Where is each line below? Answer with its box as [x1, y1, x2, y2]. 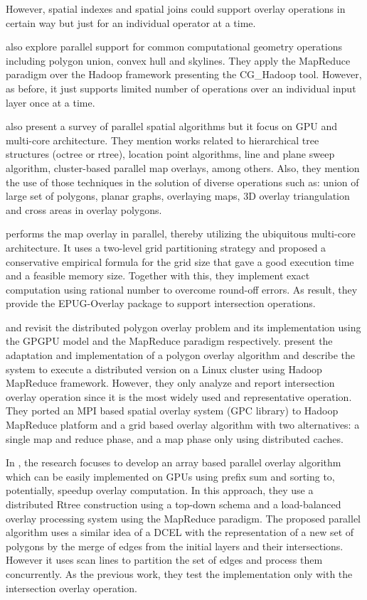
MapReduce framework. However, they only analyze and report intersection [6, 375, 335, 390]
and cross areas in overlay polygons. [6, 202, 162, 217]
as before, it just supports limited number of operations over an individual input [6, 80, 356, 95]
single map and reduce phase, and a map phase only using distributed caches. [6, 431, 344, 446]
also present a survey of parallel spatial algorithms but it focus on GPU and [6, 119, 338, 134]
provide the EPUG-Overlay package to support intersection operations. [6, 296, 316, 311]
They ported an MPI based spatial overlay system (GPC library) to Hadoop [6, 403, 339, 418]
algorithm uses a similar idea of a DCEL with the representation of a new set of [6, 525, 354, 540]
